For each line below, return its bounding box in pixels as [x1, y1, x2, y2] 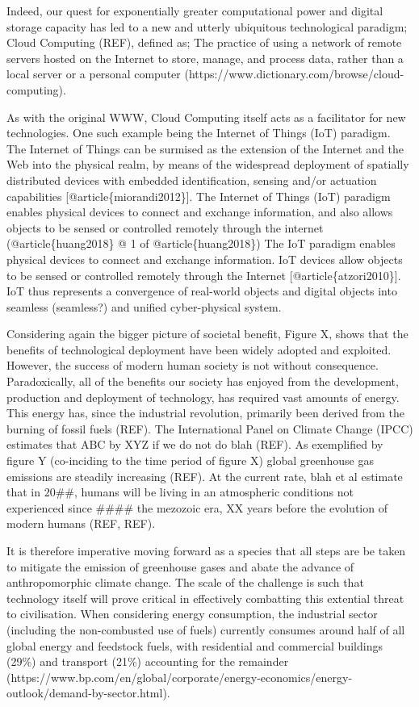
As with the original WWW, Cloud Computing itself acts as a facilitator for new [6, 108, 406, 125]
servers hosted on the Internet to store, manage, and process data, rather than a [6, 49, 404, 66]
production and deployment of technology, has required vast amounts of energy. [6, 388, 400, 405]
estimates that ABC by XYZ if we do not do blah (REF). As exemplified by [6, 436, 383, 453]
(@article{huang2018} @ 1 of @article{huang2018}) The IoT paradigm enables [6, 235, 396, 252]
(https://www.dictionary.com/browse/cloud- [184, 65, 404, 82]
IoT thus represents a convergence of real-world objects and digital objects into [6, 282, 397, 299]
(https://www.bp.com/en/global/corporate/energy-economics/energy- [6, 668, 353, 685]
